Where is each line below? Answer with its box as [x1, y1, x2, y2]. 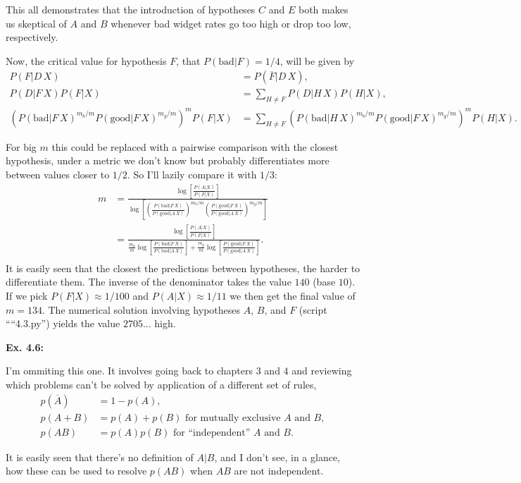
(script [299, 302, 327, 317]
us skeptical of [6, 16, 67, 30]
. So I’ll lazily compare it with [127, 166, 257, 181]
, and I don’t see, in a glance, [214, 449, 341, 464]
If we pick [6, 288, 48, 303]
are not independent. [234, 463, 324, 478]
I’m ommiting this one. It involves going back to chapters [6, 363, 253, 378]
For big [6, 139, 37, 154]
